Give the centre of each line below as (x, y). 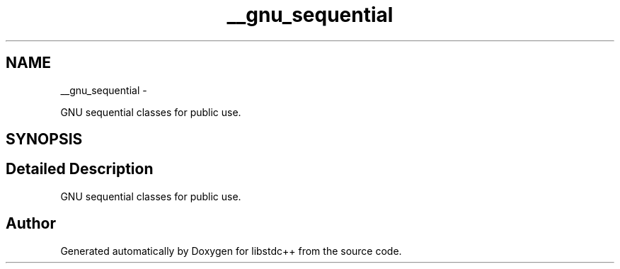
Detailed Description (80, 169)
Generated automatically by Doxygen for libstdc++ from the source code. (231, 251)
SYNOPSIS (44, 139)
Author (31, 224)
